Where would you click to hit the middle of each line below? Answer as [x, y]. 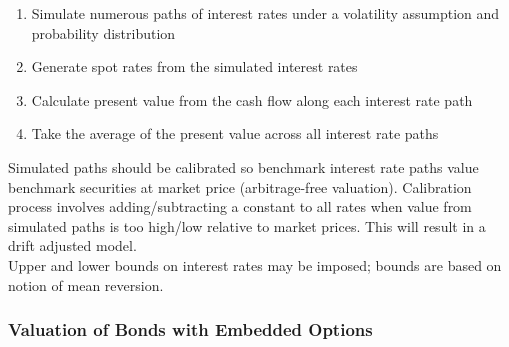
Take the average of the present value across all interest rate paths [235, 133]
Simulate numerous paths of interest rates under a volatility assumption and [265, 13]
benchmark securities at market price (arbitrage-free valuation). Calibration [240, 186]
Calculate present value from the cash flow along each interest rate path [252, 99]
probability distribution [103, 32]
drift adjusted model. [72, 245]
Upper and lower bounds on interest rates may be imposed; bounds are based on [255, 264]
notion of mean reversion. [86, 284]
